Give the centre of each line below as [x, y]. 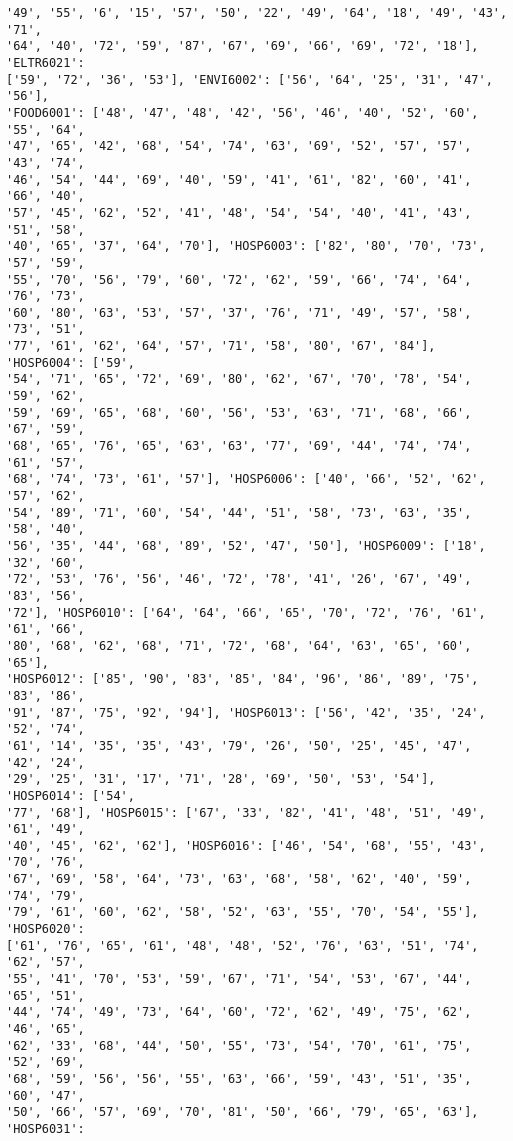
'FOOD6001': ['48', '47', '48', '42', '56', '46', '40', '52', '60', [242, 112]
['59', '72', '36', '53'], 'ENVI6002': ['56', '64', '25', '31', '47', [249, 79]
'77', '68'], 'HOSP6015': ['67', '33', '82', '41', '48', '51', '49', [246, 812]
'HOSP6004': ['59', [70, 362]
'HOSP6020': [45, 929]
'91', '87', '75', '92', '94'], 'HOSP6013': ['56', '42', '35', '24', [246, 712]
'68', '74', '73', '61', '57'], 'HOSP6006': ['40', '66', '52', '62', [246, 479]
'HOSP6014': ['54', [70, 795]
